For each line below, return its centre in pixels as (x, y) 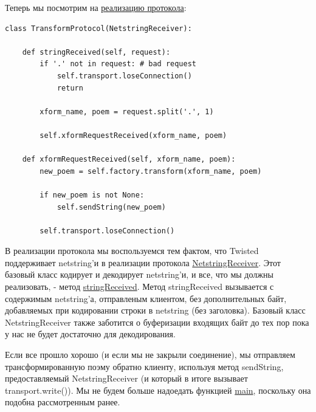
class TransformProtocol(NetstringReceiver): (98, 28)
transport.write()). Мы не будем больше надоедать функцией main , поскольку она (158, 390)
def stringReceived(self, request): (96, 52)
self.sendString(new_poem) (111, 207)
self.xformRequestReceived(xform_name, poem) (133, 135)
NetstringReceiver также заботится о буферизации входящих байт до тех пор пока (157, 322)
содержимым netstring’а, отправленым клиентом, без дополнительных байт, (146, 298)
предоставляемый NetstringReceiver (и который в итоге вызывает (126, 378)
